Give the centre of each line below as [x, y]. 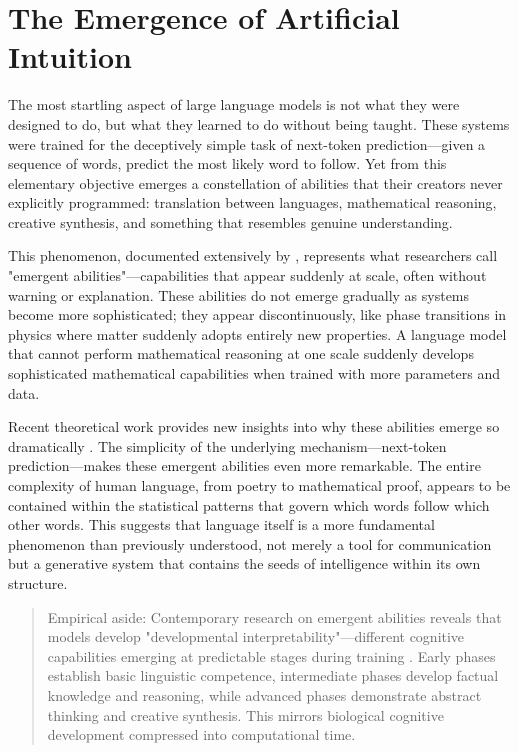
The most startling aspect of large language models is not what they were [234, 104]
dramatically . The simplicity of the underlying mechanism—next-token [227, 445]
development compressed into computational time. [201, 734]
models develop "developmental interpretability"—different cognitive [256, 636]
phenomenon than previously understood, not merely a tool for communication [250, 543]
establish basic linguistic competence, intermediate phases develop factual [273, 675]
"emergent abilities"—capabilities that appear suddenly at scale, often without [247, 275]
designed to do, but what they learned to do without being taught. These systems [259, 123]
